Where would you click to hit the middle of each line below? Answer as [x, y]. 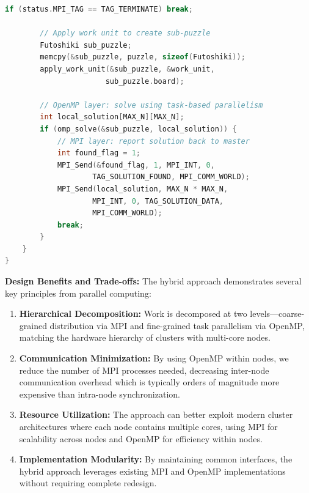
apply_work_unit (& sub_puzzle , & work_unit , [127, 69]
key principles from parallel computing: [78, 293]
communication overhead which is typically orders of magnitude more [149, 382]
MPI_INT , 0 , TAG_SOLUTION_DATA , [158, 201]
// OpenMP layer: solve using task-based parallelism [151, 105]
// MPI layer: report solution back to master [153, 141]
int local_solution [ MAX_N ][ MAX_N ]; [112, 117]
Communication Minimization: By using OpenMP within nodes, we [154, 358]
